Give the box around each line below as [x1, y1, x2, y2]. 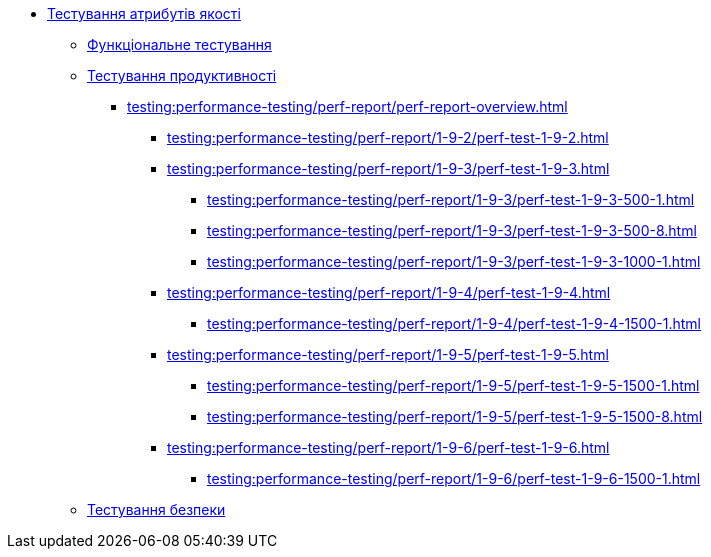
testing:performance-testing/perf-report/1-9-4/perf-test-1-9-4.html [167, 284, 611, 301]
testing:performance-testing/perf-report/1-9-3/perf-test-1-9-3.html [167, 160, 610, 177]
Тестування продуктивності [87, 67, 277, 84]
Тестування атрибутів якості [47, 5, 241, 22]
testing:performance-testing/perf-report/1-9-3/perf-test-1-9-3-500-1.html [207, 191, 695, 208]
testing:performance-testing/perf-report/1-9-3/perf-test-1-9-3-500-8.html [207, 222, 697, 239]
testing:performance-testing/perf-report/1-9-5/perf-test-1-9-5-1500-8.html [207, 408, 703, 425]
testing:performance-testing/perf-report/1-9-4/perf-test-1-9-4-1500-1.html [207, 315, 701, 332]
